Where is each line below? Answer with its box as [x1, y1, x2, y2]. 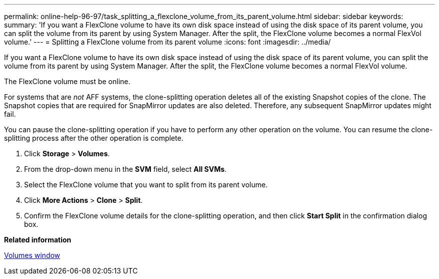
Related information [4, 235, 72, 244]
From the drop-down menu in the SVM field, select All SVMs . [24, 165, 227, 173]
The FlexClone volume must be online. [4, 77, 130, 86]
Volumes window [4, 251, 61, 259]
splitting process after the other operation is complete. [4, 134, 183, 142]
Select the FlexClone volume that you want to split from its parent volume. [24, 180, 268, 189]
